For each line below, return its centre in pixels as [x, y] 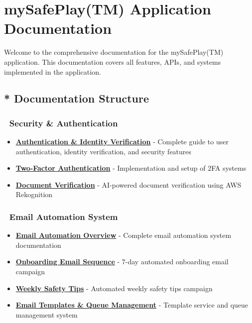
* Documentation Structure [76, 98]
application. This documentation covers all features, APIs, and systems [113, 61]
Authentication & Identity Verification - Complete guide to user [122, 142]
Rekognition [34, 194]
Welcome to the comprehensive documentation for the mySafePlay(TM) [114, 52]
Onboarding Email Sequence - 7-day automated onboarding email [122, 262]
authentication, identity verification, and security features [104, 151]
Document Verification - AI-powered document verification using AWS [128, 184]
